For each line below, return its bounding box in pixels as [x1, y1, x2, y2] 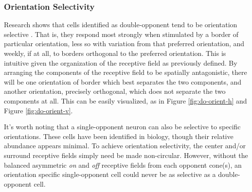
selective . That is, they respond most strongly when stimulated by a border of [4, 29, 239, 39]
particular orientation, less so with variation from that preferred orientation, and [4, 38, 245, 49]
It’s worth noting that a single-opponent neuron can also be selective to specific [4, 122, 241, 132]
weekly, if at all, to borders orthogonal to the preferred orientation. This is [4, 48, 226, 58]
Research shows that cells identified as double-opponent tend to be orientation [4, 19, 237, 30]
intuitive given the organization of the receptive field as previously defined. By [4, 57, 237, 68]
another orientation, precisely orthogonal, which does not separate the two [4, 86, 226, 96]
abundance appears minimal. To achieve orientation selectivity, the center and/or [4, 140, 246, 151]
